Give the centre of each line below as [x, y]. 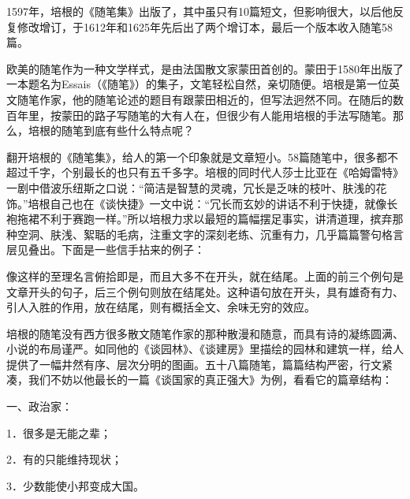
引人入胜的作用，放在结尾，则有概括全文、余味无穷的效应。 [161, 307]
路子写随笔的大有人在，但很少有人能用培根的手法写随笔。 [243, 115]
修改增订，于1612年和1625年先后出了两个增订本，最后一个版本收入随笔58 [205, 26]
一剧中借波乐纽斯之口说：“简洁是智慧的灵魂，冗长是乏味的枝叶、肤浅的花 [197, 187]
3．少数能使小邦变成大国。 [75, 485]
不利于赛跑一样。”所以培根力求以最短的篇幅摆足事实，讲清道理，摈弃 [216, 219]
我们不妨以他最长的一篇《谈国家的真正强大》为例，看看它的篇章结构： [210, 380]
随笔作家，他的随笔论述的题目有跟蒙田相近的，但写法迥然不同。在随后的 [205, 99]
